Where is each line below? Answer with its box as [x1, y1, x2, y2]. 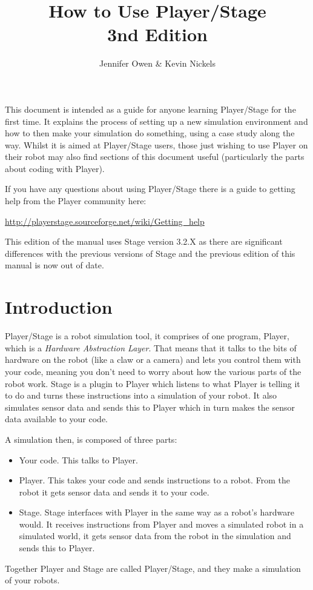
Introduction [5, 294, 113, 319]
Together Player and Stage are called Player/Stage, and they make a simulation [5, 562, 301, 574]
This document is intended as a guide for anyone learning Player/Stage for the [5, 102, 296, 115]
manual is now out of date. [5, 259, 104, 271]
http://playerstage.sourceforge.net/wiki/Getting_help [5, 214, 205, 227]
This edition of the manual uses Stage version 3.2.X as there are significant [5, 235, 283, 248]
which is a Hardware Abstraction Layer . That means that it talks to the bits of [5, 341, 297, 354]
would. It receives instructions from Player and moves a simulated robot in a [19, 517, 304, 530]
